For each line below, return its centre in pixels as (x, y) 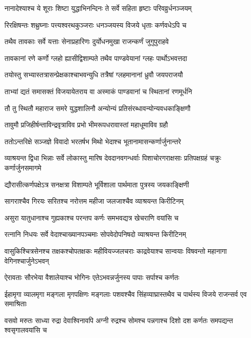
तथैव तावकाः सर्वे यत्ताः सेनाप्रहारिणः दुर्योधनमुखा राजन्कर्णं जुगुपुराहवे (87, 41)
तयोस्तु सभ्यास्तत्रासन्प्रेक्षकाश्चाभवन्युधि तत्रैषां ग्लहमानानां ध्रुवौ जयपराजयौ (94, 75)
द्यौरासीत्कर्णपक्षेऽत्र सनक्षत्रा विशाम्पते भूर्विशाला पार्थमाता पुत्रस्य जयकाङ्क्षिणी (97, 184)
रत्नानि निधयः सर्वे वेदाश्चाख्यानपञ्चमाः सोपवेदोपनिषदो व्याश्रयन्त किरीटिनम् (95, 234)
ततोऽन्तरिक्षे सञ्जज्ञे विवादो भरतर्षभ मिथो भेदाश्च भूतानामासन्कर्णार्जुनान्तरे (93, 141)
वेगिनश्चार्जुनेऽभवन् (27, 260)
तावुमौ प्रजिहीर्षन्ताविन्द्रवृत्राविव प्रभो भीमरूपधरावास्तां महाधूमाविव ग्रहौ (86, 125)
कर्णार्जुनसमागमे (23, 167)
